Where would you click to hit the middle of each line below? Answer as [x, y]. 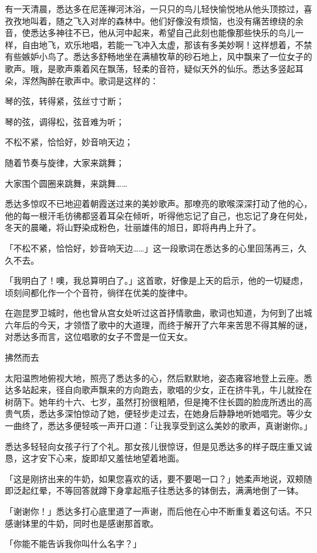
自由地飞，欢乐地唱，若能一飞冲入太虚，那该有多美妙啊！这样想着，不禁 [167, 44]
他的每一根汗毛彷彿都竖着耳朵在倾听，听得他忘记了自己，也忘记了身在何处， [158, 215]
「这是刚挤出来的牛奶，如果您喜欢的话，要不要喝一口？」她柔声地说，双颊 [154, 478]
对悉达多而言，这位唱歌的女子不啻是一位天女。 [99, 337]
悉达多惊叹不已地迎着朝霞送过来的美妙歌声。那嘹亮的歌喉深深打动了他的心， [158, 204]
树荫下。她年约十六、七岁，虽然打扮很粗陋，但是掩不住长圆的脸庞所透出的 [154, 401]
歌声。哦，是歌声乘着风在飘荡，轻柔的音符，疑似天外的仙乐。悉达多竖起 [150, 68]
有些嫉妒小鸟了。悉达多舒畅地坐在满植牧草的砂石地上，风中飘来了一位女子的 [158, 56]
